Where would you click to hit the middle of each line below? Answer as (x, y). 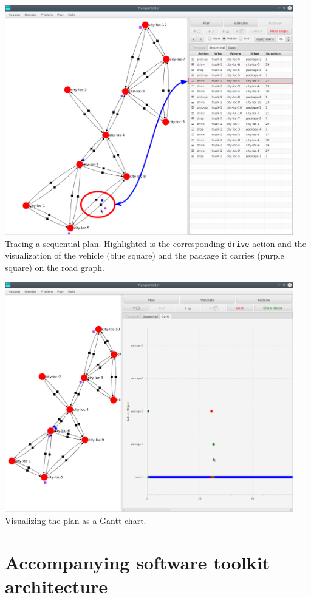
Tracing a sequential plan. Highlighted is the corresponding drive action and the (155, 243)
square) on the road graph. (55, 267)
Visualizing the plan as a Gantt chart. (76, 520)
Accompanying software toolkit (138, 562)
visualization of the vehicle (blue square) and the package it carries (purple (145, 255)
